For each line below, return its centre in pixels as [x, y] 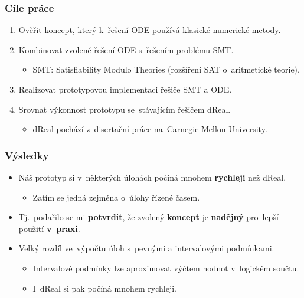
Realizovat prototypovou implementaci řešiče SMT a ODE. [125, 89]
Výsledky [27, 155]
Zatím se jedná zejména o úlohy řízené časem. [116, 197]
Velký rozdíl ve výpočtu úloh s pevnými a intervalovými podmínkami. [146, 248]
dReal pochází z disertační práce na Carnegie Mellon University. [150, 129]
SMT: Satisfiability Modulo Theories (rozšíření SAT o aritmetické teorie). [166, 69]
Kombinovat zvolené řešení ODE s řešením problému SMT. [126, 49]
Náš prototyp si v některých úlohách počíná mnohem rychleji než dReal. [152, 177]
